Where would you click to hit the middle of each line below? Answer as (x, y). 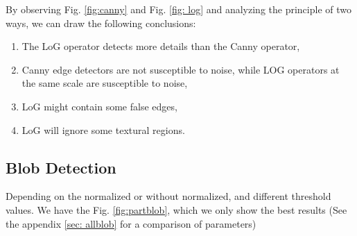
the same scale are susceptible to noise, (105, 83)
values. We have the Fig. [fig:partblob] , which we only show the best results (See (176, 209)
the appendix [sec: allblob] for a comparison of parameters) (131, 223)
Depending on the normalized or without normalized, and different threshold (168, 196)
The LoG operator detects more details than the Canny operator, (161, 46)
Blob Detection (61, 167)
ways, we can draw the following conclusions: (101, 23)
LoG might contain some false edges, (99, 106)
